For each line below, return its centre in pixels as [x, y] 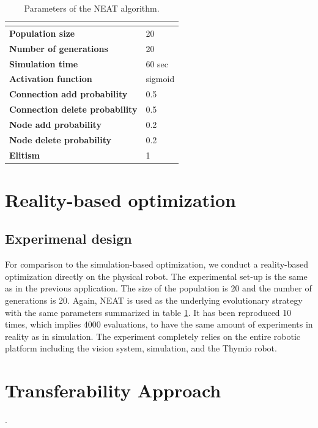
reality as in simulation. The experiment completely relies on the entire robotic [153, 336]
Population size [42, 33]
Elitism [25, 155]
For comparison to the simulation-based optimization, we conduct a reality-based [157, 264]
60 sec [157, 63]
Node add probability [55, 124]
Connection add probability [68, 94]
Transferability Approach [113, 390]
